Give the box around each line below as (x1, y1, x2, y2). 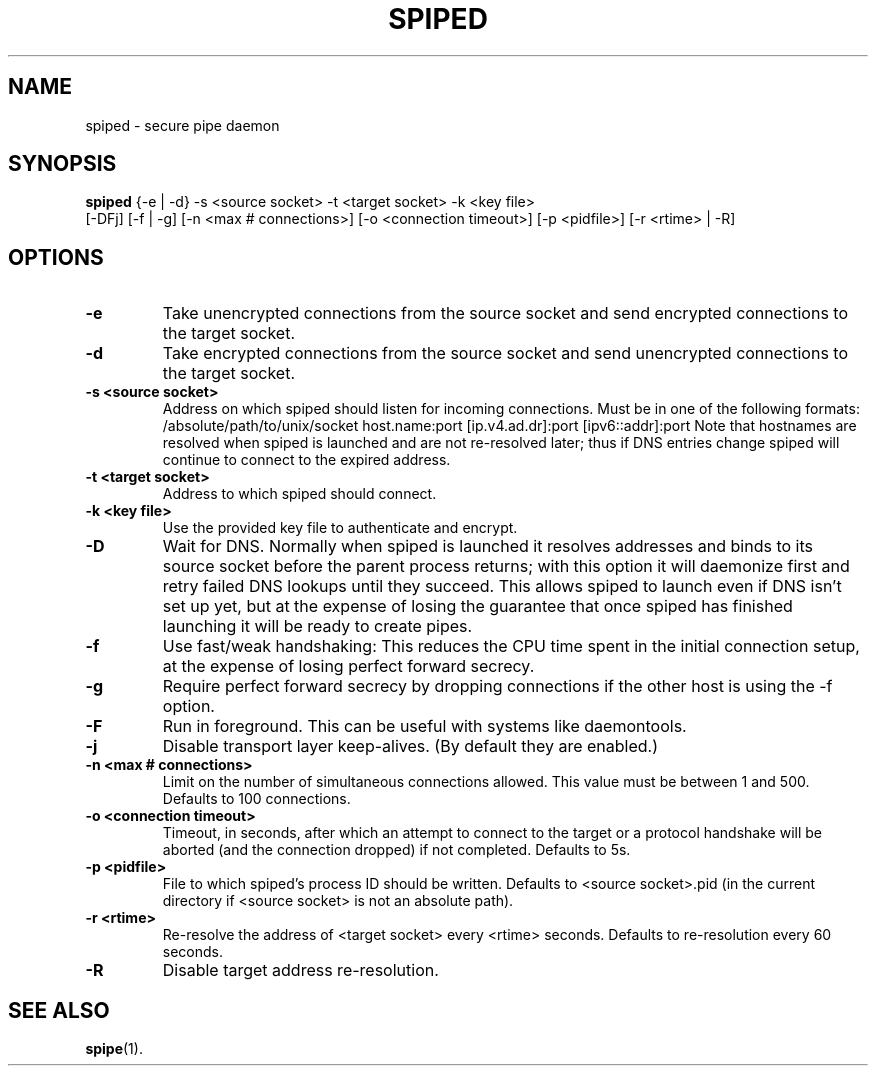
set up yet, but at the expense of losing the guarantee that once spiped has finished (162, 596, 793, 617)
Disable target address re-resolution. (162, 960, 439, 981)
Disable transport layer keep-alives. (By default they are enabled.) (162, 736, 659, 757)
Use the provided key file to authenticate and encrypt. (162, 519, 518, 537)
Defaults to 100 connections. (162, 790, 351, 808)
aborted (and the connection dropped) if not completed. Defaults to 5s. (162, 841, 631, 859)
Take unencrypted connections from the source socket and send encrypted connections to (162, 303, 849, 324)
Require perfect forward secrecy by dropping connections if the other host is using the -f (162, 676, 833, 697)
